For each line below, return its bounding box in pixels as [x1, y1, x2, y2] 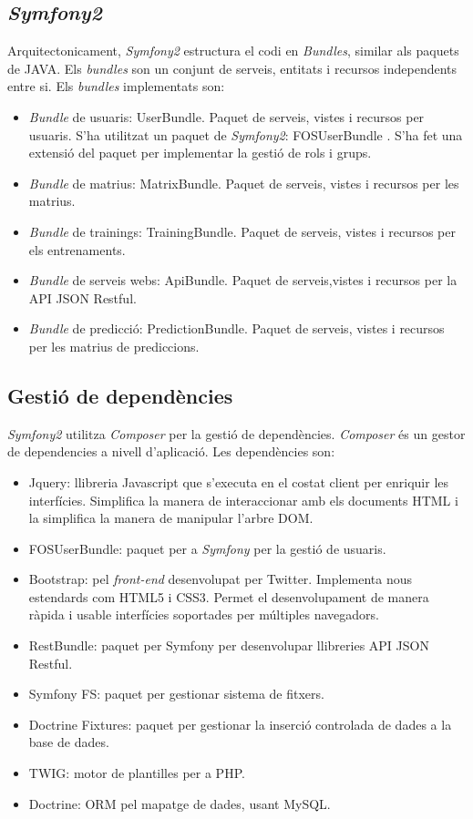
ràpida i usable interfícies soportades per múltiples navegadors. [28, 605, 379, 624]
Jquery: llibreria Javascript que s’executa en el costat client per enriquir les [28, 472, 449, 491]
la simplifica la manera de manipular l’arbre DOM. [28, 508, 314, 527]
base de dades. [28, 732, 109, 752]
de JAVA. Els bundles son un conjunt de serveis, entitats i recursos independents [7, 58, 458, 77]
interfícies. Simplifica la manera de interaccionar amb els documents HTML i [28, 490, 458, 509]
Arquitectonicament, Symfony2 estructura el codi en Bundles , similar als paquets [7, 41, 459, 60]
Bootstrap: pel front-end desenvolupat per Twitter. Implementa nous [28, 569, 412, 589]
